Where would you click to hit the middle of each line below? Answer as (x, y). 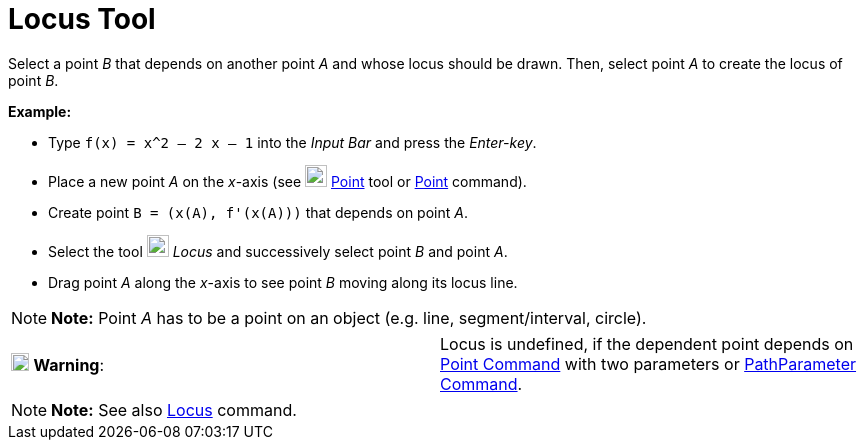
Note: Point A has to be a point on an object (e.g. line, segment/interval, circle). (349, 317)
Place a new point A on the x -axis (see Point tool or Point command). (287, 181)
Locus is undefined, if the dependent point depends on (647, 343)
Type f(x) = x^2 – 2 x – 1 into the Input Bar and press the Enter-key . (292, 142)
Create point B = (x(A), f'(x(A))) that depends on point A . (258, 212)
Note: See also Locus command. (174, 409)
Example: (40, 111)
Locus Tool (82, 19)
